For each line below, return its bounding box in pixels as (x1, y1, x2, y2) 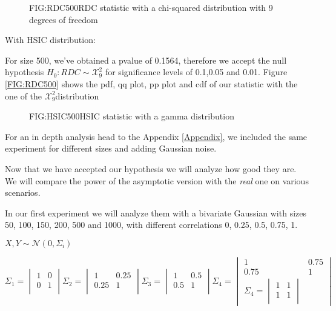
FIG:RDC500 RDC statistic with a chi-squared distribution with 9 (29, 1, 273, 13)
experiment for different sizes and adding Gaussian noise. (5, 142, 217, 155)
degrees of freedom (29, 13, 98, 25)
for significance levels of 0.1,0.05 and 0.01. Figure (105, 65, 288, 78)
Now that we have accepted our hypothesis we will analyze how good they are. (5, 162, 297, 175)
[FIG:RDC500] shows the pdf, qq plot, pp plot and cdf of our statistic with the (5, 77, 298, 90)
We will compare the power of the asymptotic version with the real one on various (5, 174, 309, 187)
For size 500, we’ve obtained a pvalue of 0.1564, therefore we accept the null (5, 53, 287, 66)
